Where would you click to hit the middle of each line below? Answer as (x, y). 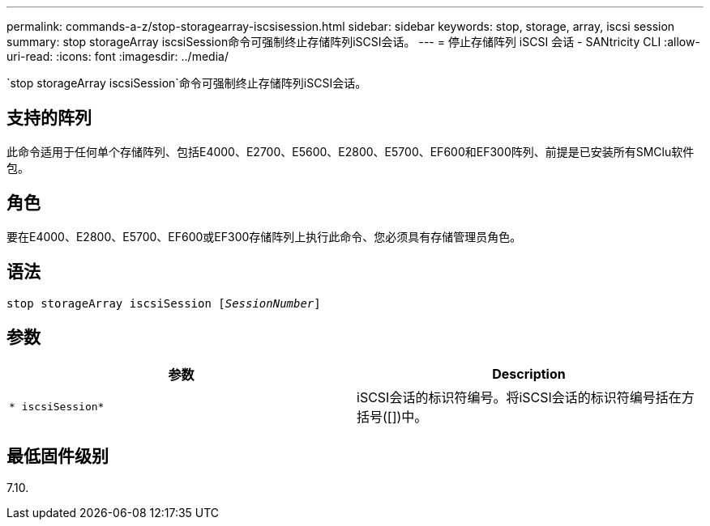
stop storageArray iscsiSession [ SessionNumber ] (164, 303)
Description (529, 374)
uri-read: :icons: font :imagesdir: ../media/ (118, 56)
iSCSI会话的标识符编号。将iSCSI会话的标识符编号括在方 (526, 398)
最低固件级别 (58, 456)
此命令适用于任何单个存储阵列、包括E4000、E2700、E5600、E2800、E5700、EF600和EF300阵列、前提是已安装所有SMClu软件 (351, 151)
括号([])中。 (392, 417)
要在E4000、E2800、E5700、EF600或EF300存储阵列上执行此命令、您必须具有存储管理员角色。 (264, 236)
